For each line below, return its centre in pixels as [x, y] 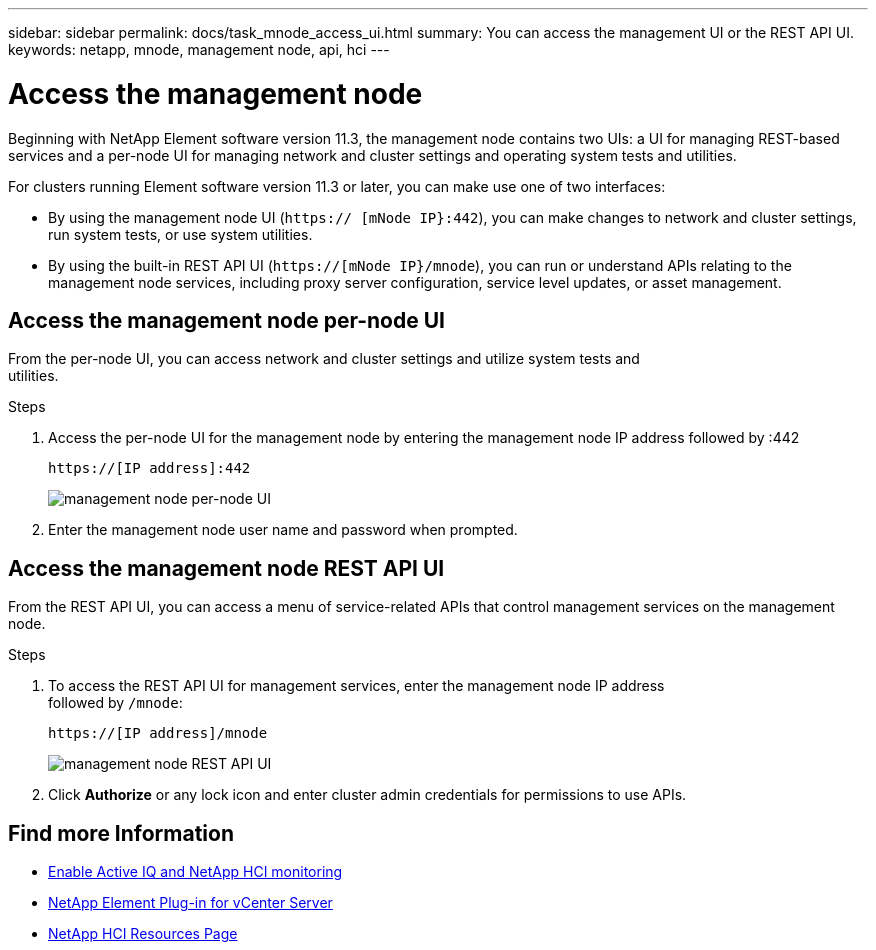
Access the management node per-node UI [226, 320]
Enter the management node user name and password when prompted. [283, 530]
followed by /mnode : [115, 703]
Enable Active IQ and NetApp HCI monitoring [195, 872]
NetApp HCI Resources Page [143, 934]
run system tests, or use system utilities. [180, 234]
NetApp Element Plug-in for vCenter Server [190, 903]
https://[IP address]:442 [149, 468]
